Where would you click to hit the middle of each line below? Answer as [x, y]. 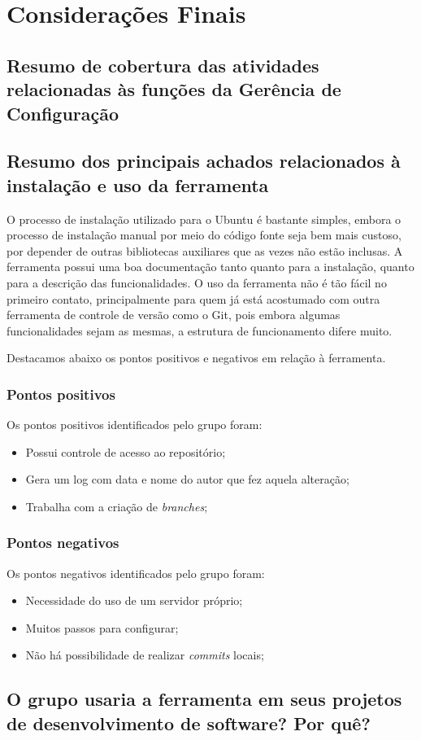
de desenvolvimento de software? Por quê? [189, 722]
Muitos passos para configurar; [102, 627]
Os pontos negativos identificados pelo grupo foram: [136, 573]
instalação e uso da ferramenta [138, 184]
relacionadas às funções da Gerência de [174, 89]
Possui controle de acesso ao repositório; [126, 451]
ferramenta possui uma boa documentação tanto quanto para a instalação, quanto [210, 267]
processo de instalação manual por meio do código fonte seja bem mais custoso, [204, 235]
